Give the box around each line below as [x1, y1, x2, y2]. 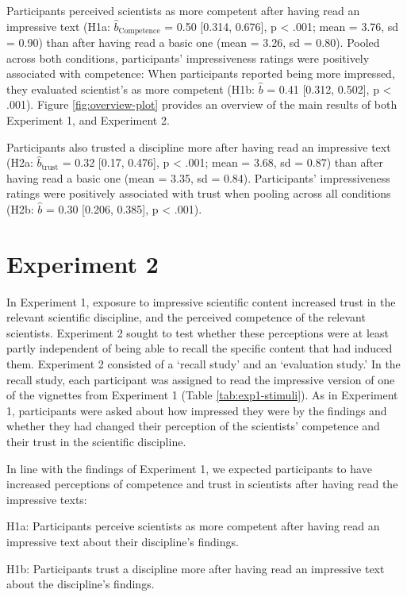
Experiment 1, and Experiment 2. [6, 112, 170, 129]
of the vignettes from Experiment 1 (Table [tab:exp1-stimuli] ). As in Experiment [6, 387, 398, 403]
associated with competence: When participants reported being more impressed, [6, 65, 395, 82]
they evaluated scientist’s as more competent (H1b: [6, 80, 255, 97]
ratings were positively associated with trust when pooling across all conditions [6, 185, 391, 202]
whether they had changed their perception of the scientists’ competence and [6, 418, 380, 434]
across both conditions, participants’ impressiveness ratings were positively [6, 49, 370, 66]
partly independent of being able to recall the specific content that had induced [6, 340, 393, 356]
